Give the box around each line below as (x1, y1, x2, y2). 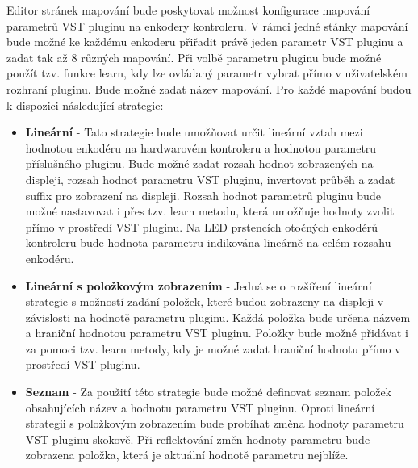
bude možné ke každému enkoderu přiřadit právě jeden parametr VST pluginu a (6, 33, 403, 50)
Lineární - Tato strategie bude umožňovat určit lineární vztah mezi (25, 123, 363, 140)
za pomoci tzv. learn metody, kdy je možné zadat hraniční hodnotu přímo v (25, 340, 401, 357)
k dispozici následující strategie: (6, 96, 164, 113)
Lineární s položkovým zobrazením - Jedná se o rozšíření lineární (25, 277, 372, 294)
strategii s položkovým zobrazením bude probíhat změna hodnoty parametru (25, 415, 404, 432)
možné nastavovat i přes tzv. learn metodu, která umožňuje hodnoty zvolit (25, 203, 395, 219)
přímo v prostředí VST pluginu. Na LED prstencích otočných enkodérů (25, 218, 378, 235)
